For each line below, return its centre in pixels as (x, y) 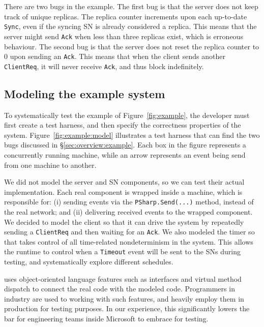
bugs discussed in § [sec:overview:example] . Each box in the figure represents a (125, 145)
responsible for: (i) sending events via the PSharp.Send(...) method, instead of (129, 202)
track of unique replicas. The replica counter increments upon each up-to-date (126, 16)
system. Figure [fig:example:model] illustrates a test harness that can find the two (132, 135)
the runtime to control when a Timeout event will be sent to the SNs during (122, 251)
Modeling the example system (85, 93)
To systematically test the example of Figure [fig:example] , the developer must (127, 115)
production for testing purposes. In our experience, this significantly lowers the (127, 308)
